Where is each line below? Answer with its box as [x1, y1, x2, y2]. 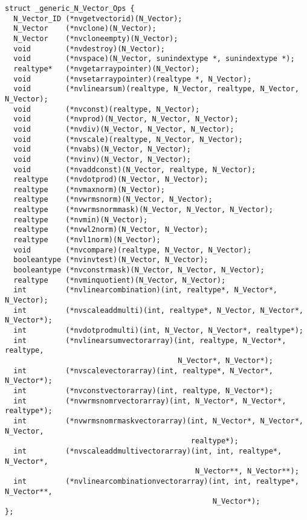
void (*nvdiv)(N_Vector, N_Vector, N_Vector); [13, 124, 234, 133]
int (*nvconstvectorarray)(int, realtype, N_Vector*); [13, 386, 273, 395]
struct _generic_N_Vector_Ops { [5, 4, 135, 13]
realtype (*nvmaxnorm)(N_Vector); [13, 185, 165, 194]
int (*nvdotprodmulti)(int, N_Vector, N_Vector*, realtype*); [13, 326, 303, 335]
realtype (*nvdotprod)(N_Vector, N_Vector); [13, 175, 208, 184]
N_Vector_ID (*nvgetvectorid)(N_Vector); [13, 14, 183, 23]
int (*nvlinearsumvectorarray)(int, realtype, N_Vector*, [13, 336, 286, 345]
